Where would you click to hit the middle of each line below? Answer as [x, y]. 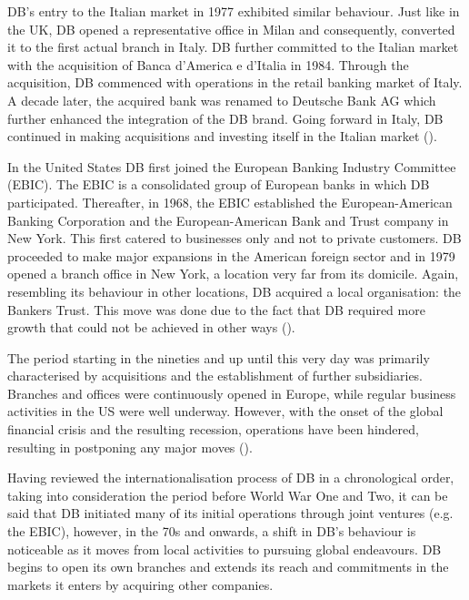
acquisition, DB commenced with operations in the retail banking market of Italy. [235, 82]
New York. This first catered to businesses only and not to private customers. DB [234, 238]
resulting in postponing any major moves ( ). [130, 447]
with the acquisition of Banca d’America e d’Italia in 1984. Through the [208, 64]
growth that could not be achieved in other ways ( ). [151, 327]
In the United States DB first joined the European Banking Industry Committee [232, 166]
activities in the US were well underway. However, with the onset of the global [225, 411]
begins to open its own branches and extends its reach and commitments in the [228, 567]
